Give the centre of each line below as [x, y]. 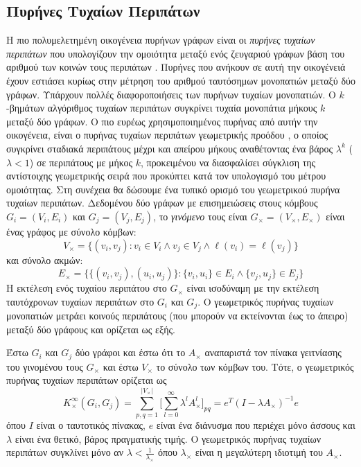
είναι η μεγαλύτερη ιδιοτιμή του [259, 452]
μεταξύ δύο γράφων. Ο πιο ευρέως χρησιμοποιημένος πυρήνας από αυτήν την [162, 121]
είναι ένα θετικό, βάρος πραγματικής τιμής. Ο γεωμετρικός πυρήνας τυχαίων [168, 438]
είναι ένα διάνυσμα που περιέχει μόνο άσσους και [256, 425]
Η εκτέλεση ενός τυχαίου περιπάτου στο [87, 288]
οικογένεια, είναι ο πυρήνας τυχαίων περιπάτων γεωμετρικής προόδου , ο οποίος [167, 135]
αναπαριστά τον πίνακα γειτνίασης [273, 352]
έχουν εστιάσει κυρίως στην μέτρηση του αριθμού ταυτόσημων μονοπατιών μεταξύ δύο [181, 80]
